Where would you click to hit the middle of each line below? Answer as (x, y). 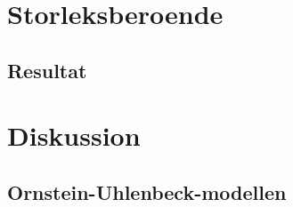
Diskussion (74, 135)
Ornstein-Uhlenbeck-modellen (147, 191)
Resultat (47, 70)
